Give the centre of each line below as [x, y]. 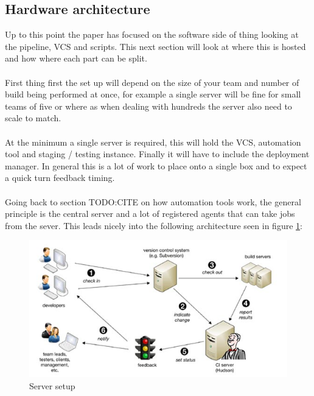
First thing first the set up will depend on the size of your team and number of [152, 82]
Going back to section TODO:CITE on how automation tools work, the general [153, 201]
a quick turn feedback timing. [60, 178]
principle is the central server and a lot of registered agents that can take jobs [150, 214]
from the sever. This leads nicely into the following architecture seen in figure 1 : [154, 225]
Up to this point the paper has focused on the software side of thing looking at [152, 34]
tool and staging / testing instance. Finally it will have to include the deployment [157, 154]
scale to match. [33, 118]
